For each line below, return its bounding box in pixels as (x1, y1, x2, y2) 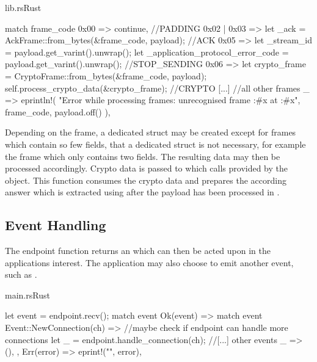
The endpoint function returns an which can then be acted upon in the (5, 244, 271, 257)
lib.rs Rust (5, 1, 42, 13)
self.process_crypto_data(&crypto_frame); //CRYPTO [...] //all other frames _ (5, 81, 310, 94)
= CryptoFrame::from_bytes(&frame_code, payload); (5, 69, 207, 82)
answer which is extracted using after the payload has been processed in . (5, 186, 280, 198)
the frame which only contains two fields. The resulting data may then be (5, 150, 280, 162)
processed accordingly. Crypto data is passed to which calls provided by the (5, 162, 288, 175)
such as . (5, 268, 37, 281)
